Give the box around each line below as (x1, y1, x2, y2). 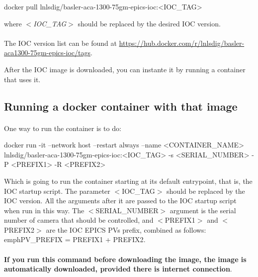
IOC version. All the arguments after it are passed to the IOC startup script (4, 195, 237, 206)
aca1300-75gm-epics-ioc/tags (4, 47, 90, 58)
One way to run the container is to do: (4, 123, 121, 133)
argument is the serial (170, 205, 236, 215)
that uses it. (4, 74, 41, 84)
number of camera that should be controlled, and (4, 215, 154, 225)
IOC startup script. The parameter (4, 185, 110, 196)
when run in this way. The (4, 205, 85, 215)
